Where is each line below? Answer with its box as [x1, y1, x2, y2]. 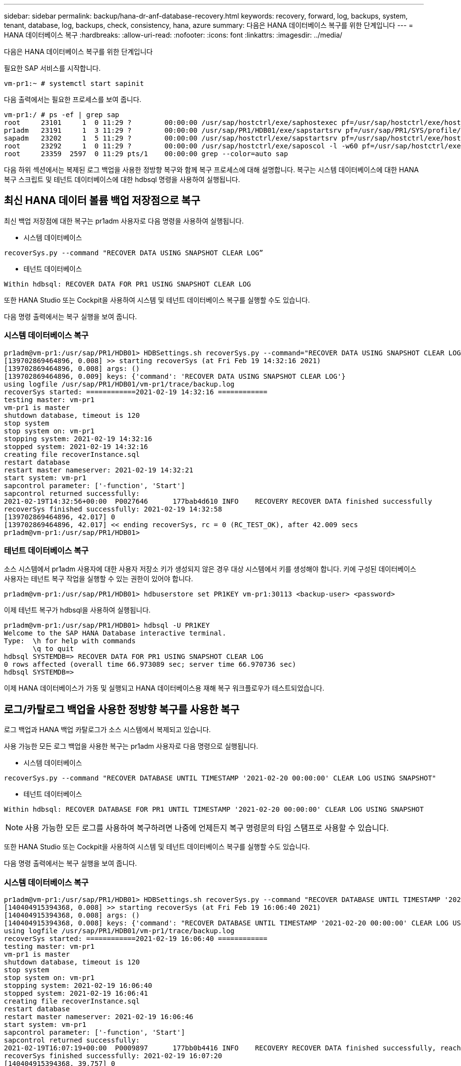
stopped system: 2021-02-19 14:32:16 [4, 442, 148, 451]
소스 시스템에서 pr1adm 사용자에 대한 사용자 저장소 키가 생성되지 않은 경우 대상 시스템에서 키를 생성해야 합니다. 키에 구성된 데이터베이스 [4, 565, 417, 574]
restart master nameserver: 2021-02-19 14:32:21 [4, 466, 193, 474]
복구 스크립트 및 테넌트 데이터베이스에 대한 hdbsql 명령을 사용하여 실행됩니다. [4, 175, 240, 184]
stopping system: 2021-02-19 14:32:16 [4, 434, 152, 443]
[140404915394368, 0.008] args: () [4, 911, 140, 919]
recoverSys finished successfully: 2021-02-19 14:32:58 [4, 505, 222, 513]
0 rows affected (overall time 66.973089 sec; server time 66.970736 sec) [4, 660, 296, 669]
